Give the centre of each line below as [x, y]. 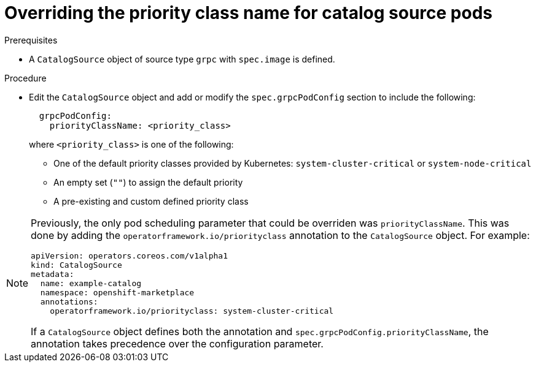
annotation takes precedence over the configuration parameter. [177, 343]
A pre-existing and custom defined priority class [151, 201]
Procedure [25, 78]
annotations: [69, 301]
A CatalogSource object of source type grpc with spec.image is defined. [182, 59]
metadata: [52, 274]
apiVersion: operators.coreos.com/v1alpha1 [129, 255]
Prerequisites [31, 40]
